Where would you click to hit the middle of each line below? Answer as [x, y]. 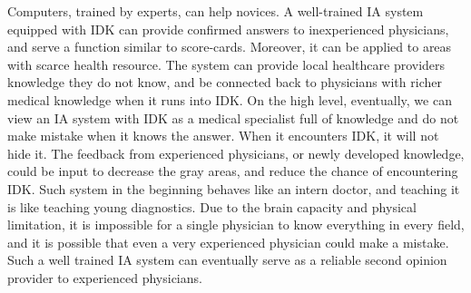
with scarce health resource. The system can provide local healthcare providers [226, 64]
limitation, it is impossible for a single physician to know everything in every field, [236, 225]
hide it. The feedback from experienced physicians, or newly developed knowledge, [236, 153]
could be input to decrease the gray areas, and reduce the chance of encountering [233, 171]
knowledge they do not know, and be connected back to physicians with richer [225, 82]
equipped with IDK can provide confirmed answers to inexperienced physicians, [228, 29]
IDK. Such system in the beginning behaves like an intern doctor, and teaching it [234, 188]
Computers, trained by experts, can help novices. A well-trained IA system [216, 11]
